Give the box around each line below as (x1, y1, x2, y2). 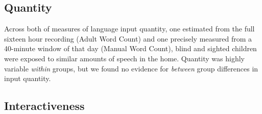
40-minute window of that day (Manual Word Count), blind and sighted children (4, 43, 257, 54)
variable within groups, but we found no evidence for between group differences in (4, 63, 258, 73)
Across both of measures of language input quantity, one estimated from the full (4, 23, 255, 34)
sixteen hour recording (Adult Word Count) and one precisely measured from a (4, 33, 252, 44)
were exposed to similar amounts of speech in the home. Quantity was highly (4, 53, 245, 63)
